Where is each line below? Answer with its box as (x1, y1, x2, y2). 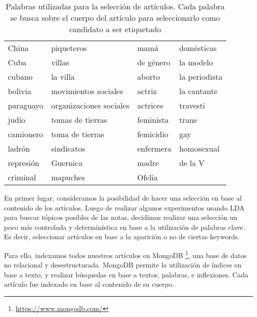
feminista (137, 114, 169, 125)
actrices (137, 100, 164, 111)
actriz (137, 85, 157, 97)
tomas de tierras (51, 114, 107, 125)
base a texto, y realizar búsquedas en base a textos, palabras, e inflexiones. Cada (4, 269, 249, 279)
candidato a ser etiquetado (69, 23, 161, 35)
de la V (179, 157, 205, 168)
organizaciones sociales (51, 100, 129, 111)
